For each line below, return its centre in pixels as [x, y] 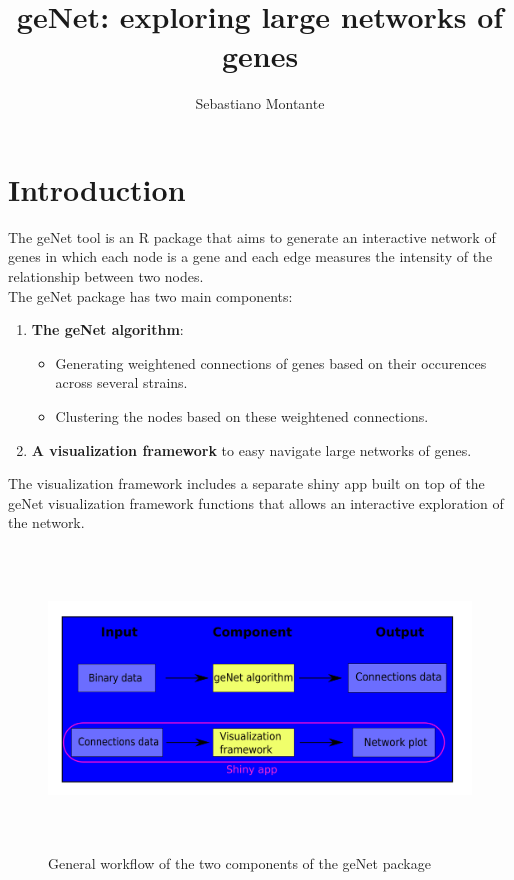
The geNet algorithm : [107, 329]
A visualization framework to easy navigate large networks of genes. [251, 449]
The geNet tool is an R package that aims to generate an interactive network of [252, 236]
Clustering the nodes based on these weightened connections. [242, 416]
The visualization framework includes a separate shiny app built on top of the [246, 483]
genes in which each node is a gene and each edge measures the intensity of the [250, 256]
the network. [46, 522]
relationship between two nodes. [106, 276]
